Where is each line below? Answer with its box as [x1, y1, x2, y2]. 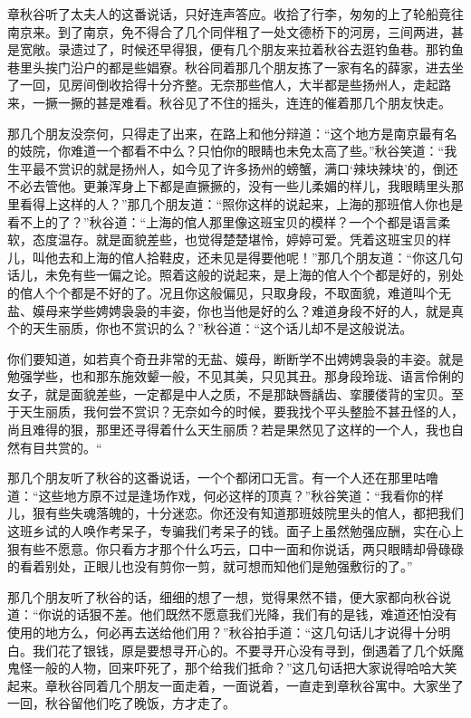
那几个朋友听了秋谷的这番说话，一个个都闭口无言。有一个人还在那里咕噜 [7, 468, 438, 487]
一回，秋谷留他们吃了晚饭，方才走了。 [7, 694, 235, 713]
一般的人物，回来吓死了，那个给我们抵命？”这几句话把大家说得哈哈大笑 [32, 658, 457, 677]
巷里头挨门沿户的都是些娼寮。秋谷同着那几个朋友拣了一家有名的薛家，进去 [7, 57, 451, 76]
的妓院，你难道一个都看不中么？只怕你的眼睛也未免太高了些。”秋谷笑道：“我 [7, 141, 457, 160]
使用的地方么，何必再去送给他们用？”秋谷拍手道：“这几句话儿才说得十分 [7, 623, 438, 641]
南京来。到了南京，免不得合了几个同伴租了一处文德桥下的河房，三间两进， [7, 22, 451, 41]
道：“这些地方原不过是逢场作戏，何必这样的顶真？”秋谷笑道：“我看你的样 [7, 485, 444, 504]
